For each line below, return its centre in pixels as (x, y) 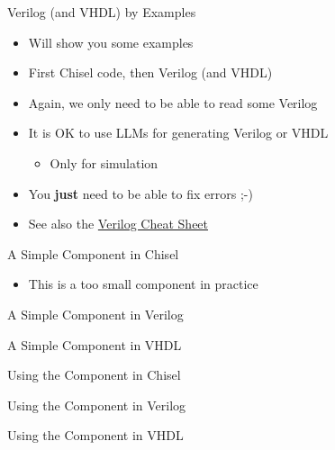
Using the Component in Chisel (94, 375)
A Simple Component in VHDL (95, 344)
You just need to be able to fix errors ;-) (140, 193)
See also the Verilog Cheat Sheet (118, 224)
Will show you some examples (111, 42)
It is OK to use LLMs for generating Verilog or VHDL (178, 133)
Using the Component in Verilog (97, 405)
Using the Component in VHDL (95, 435)
